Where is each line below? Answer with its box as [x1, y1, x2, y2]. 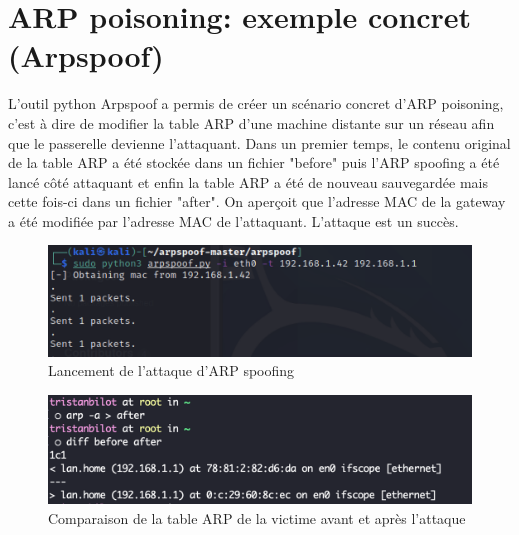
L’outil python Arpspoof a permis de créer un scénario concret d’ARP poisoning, [8, 93, 504, 114]
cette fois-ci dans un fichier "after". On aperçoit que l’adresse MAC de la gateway [8, 191, 506, 212]
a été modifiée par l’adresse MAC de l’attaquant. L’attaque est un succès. [8, 210, 459, 231]
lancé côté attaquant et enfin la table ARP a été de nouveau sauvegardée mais [8, 171, 489, 192]
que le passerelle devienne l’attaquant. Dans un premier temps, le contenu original [8, 132, 511, 153]
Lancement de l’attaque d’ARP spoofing [48, 360, 295, 381]
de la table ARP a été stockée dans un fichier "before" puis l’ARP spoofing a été [8, 152, 500, 173]
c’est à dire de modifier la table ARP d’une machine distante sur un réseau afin [8, 112, 495, 133]
